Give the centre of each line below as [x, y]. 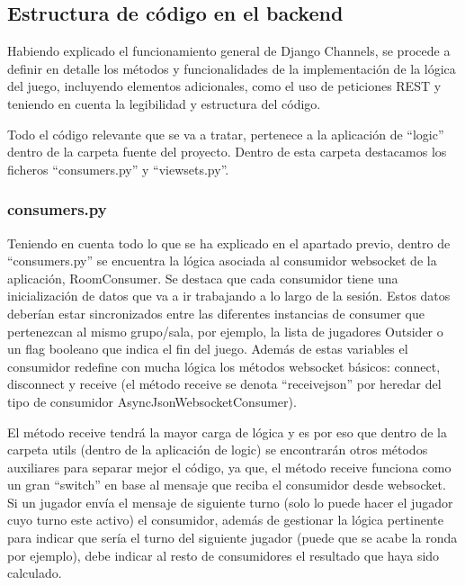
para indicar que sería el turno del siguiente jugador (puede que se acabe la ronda [232, 538]
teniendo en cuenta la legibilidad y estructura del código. [164, 103]
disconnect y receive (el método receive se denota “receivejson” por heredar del [224, 384]
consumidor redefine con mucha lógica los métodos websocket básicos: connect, [224, 366]
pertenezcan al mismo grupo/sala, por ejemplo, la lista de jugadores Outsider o [225, 331]
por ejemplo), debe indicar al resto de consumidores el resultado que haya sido [224, 555]
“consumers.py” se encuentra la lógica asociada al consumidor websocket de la [222, 261]
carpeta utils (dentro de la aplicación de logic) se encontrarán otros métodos [218, 450]
